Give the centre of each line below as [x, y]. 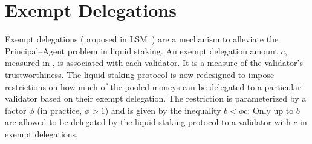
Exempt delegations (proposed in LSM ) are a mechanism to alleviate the [142, 39]
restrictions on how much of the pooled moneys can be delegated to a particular [153, 86]
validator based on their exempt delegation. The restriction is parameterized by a [156, 98]
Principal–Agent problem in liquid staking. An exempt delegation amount [141, 51]
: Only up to [271, 110]
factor [16, 110]
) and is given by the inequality [163, 110]
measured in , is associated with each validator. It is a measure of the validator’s [154, 63]
